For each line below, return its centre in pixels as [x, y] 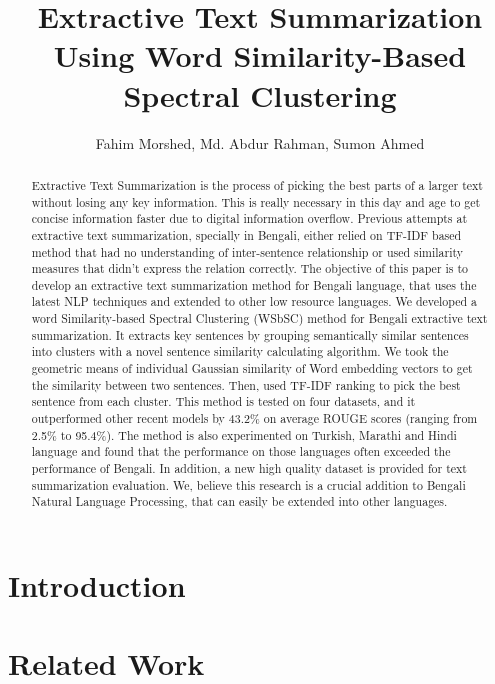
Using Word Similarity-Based [260, 55]
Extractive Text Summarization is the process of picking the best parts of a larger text [257, 184]
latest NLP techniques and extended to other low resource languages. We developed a [254, 301]
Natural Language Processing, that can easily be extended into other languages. [239, 501]
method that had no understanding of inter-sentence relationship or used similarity [247, 251]
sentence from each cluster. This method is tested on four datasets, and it [223, 401]
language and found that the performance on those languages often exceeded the [241, 451]
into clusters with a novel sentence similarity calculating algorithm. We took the [240, 351]
